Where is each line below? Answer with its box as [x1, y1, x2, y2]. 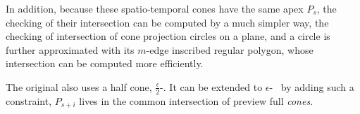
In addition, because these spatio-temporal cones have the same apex [6, 1, 304, 15]
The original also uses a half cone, [6, 79, 152, 94]
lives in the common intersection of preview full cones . [79, 93, 314, 108]
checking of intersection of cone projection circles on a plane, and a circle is [6, 29, 330, 43]
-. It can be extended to [160, 79, 263, 94]
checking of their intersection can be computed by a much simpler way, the [6, 15, 329, 29]
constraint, [6, 93, 52, 108]
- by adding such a [269, 79, 354, 94]
